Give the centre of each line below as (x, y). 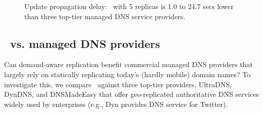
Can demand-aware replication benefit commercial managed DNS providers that (128, 64)
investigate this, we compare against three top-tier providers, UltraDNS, (118, 84)
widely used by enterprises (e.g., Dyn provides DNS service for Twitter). (116, 104)
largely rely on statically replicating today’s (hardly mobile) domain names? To (127, 74)
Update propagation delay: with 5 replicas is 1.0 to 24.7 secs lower (129, 6)
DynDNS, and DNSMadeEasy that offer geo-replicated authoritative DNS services (132, 94)
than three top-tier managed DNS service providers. (105, 16)
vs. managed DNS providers (85, 43)
